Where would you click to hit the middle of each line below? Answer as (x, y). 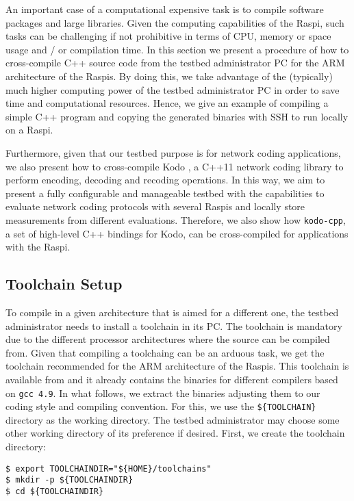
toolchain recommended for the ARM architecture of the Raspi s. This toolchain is (177, 366)
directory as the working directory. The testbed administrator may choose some (173, 419)
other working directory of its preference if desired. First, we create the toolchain (175, 433)
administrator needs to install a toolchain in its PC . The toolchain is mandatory (174, 325)
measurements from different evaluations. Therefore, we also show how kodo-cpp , (176, 219)
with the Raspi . (38, 247)
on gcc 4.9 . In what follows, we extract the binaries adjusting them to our (163, 393)
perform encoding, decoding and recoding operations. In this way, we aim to (165, 180)
